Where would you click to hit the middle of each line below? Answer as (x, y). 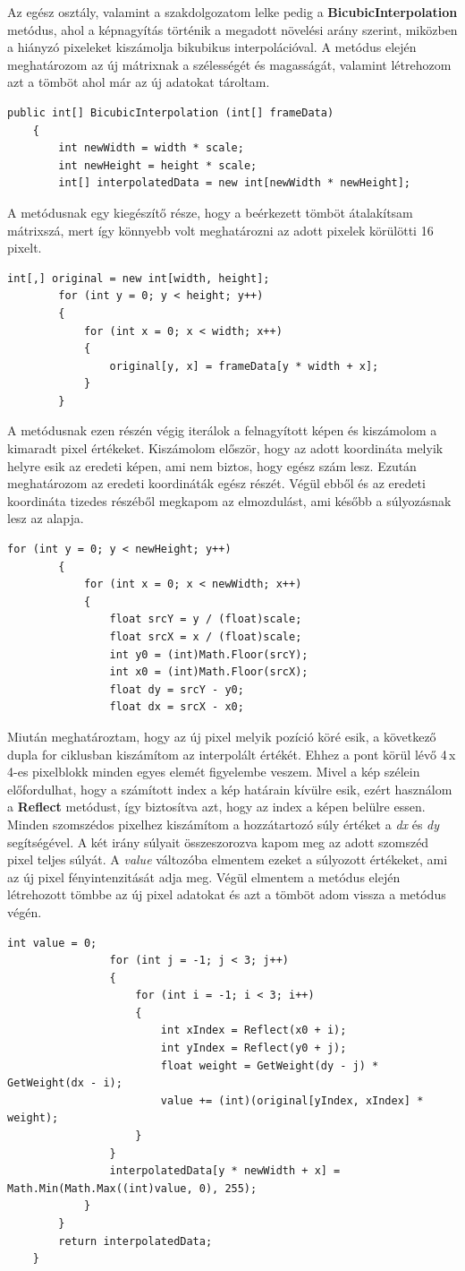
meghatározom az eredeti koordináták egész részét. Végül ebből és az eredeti (216, 483)
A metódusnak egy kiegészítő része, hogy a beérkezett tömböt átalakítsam (210, 212)
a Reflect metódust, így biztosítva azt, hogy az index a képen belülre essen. (216, 807)
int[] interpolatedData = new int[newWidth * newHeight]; (235, 183)
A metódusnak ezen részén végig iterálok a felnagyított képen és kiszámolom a (222, 430)
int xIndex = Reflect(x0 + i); (254, 1031)
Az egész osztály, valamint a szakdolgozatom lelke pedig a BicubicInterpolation (232, 12)
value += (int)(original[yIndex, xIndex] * (292, 1100)
